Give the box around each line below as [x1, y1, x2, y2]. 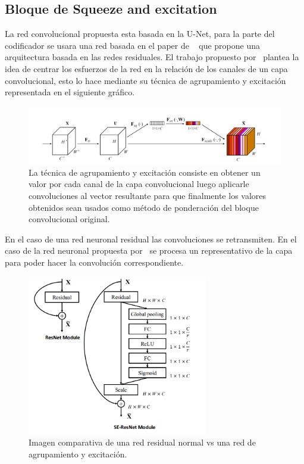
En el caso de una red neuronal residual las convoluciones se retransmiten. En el [5, 232, 297, 245]
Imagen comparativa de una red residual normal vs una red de [29, 436, 256, 449]
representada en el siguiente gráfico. [5, 86, 135, 98]
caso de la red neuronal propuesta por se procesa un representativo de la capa [5, 244, 293, 257]
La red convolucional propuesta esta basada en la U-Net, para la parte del [5, 27, 275, 40]
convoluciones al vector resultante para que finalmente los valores [29, 189, 267, 202]
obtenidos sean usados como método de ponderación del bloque [29, 201, 259, 213]
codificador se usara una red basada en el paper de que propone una [5, 39, 261, 51]
